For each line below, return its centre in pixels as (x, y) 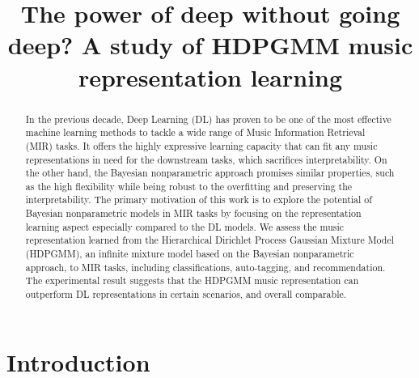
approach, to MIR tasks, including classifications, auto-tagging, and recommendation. (205, 267)
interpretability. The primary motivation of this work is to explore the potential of (199, 200)
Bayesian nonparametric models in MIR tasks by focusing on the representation (193, 213)
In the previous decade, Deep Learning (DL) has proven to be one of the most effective (208, 119)
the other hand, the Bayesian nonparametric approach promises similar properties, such (210, 173)
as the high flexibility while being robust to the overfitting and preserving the (189, 186)
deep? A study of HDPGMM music (210, 45)
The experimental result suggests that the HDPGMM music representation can (192, 280)
